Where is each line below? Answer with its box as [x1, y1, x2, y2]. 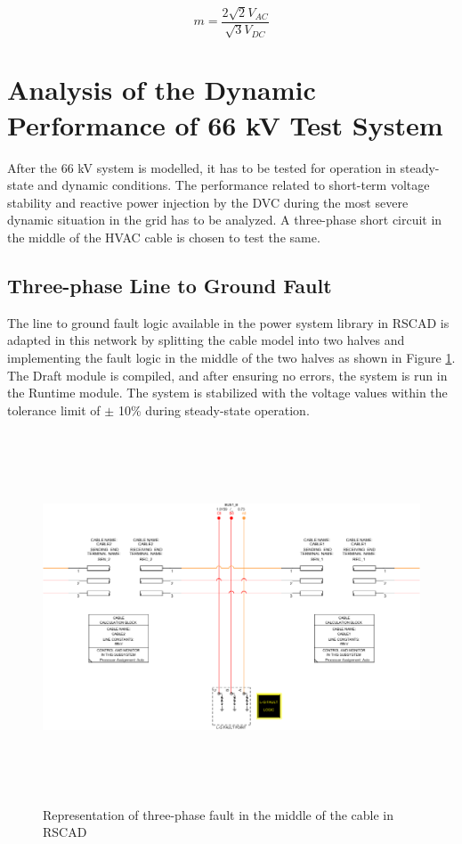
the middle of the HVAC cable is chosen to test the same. [7, 227, 320, 246]
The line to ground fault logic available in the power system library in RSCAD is [7, 313, 450, 332]
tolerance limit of [7, 400, 101, 419]
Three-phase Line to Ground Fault [7, 271, 332, 299]
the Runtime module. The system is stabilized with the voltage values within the [7, 383, 448, 402]
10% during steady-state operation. [118, 400, 310, 419]
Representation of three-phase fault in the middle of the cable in [43, 805, 393, 824]
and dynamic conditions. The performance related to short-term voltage [37, 176, 430, 194]
